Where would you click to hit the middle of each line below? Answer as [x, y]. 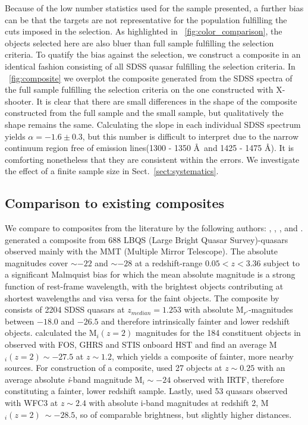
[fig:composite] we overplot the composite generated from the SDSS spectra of [151, 78]
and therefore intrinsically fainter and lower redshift [196, 321]
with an [271, 368]
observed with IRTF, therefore [229, 379]
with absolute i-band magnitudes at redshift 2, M [179, 403]
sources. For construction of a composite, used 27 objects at [114, 368]
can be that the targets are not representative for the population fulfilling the [146, 19]
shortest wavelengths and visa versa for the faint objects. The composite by [142, 297]
